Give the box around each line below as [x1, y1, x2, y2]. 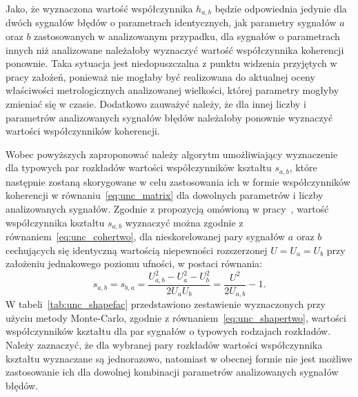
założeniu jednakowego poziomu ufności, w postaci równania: [6, 256, 263, 271]
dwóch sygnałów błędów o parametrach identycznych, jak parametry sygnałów [6, 15, 337, 30]
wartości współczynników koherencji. [6, 124, 160, 138]
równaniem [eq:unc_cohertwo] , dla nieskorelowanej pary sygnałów [6, 229, 286, 244]
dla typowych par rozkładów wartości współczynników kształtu [6, 160, 272, 175]
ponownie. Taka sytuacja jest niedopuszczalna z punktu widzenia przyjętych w [6, 56, 337, 70]
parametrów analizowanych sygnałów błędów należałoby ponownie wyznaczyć [6, 110, 333, 124]
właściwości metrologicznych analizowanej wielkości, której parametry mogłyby [6, 83, 339, 97]
